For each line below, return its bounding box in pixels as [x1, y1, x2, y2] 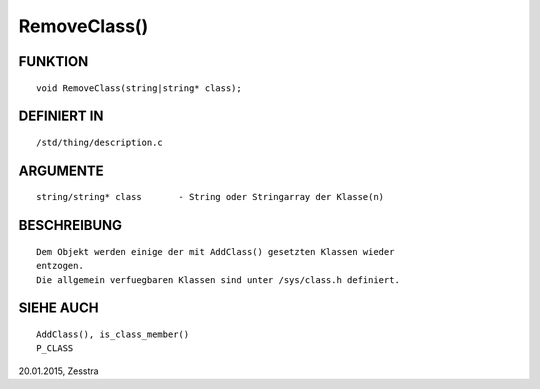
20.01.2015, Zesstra [18, 365, 99, 377]
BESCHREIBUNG [18, 217, 123, 234]
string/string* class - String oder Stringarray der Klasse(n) [36, 191, 385, 203]
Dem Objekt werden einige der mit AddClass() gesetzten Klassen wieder [36, 246, 395, 257]
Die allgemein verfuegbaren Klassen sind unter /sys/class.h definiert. [36, 274, 400, 285]
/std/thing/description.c [36, 136, 164, 148]
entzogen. [36, 260, 84, 272]
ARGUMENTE [18, 162, 104, 179]
